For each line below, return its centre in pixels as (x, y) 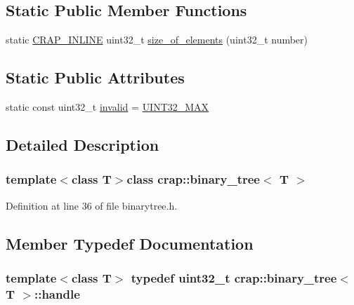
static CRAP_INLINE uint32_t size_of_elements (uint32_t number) (157, 40)
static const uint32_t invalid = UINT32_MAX (107, 107)
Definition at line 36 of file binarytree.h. (92, 205)
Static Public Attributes (95, 77)
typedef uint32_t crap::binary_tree (234, 277)
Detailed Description (83, 144)
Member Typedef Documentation (130, 243)
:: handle (57, 293)
